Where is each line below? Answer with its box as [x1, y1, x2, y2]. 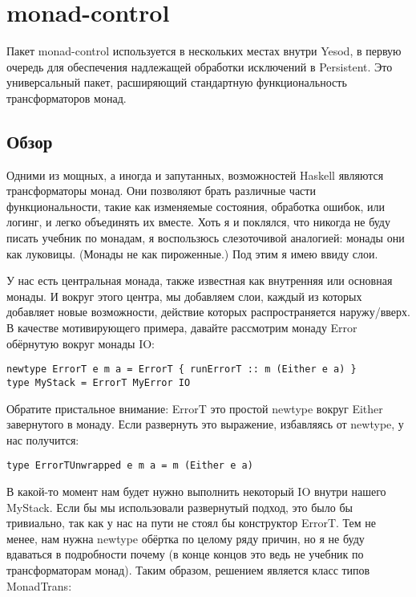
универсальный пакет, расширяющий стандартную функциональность [6, 74, 347, 91]
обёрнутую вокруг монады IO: [6, 335, 155, 351]
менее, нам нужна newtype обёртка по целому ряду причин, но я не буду [6, 530, 365, 546]
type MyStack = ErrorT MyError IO [6, 376, 191, 388]
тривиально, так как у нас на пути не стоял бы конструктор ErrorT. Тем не [6, 514, 377, 531]
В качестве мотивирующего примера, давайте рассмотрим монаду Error [6, 319, 357, 336]
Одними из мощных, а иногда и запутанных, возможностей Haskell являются [6, 166, 384, 183]
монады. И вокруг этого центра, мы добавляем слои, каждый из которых [6, 287, 362, 304]
